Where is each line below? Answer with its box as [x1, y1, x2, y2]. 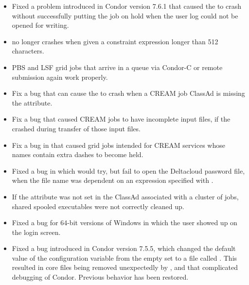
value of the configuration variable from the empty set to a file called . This [12, 252, 237, 263]
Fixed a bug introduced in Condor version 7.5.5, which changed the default [12, 243, 236, 253]
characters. [12, 46, 44, 56]
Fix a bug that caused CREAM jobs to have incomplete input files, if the [12, 114, 231, 124]
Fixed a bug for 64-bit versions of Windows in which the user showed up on [12, 217, 237, 228]
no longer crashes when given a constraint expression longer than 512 [12, 36, 218, 46]
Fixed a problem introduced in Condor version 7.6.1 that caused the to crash [12, 1, 241, 11]
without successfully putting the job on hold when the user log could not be [12, 10, 238, 20]
